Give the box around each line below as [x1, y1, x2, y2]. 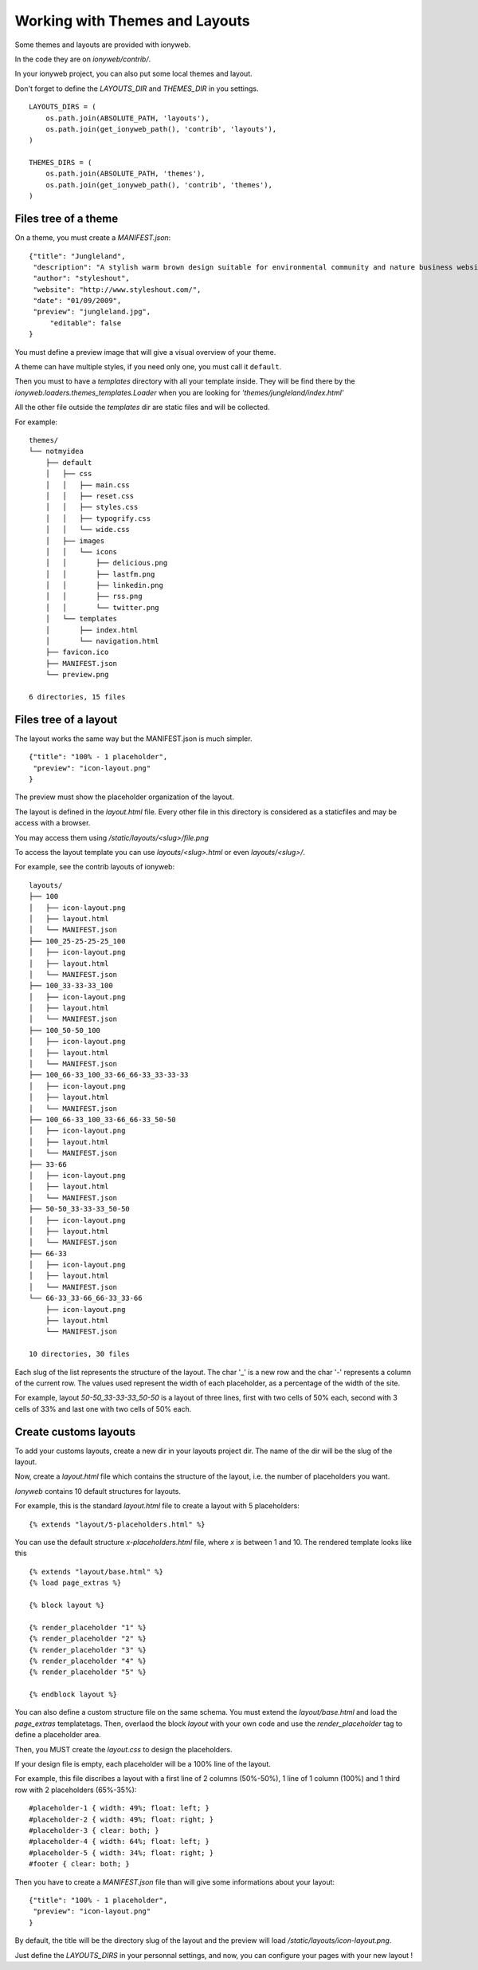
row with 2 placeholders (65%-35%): [14, 1785, 137, 1795]
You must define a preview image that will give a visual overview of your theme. [14, 347, 276, 357]
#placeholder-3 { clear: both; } [29, 1826, 159, 1834]
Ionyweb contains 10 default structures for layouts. [14, 1486, 181, 1495]
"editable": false [49, 318, 122, 327]
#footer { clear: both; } [29, 1859, 131, 1869]
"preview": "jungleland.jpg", [33, 307, 151, 317]
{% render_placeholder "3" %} [29, 1645, 147, 1654]
